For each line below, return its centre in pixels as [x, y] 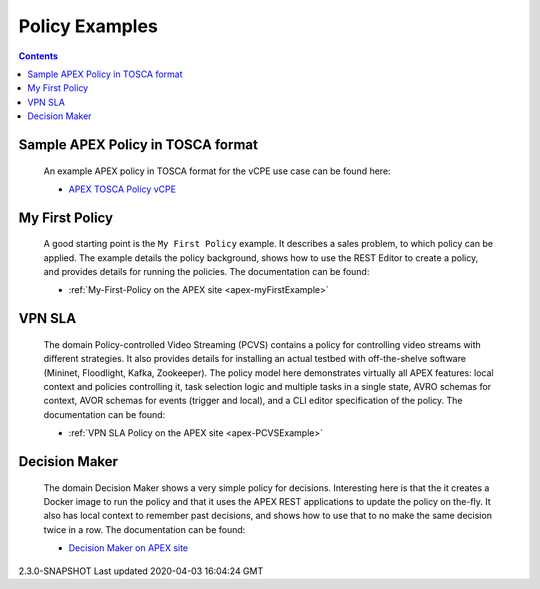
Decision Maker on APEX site [128, 548]
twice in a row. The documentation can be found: [144, 529]
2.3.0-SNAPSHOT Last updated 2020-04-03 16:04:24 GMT [141, 571]
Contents [38, 56]
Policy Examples [88, 26]
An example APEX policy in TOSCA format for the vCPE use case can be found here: [217, 171]
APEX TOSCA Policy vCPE [122, 189]
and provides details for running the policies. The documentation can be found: [206, 272]
